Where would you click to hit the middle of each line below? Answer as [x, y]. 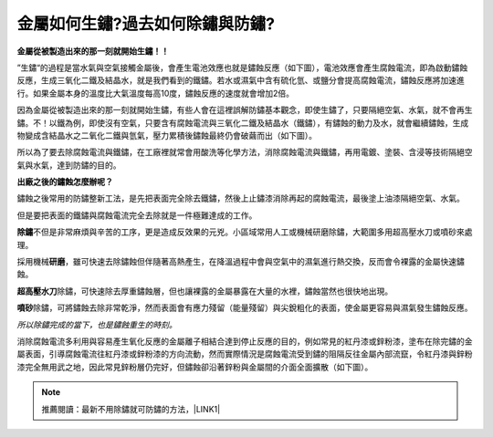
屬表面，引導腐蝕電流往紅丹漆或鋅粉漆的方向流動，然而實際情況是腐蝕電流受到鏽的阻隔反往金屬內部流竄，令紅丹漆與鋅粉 [245, 354]
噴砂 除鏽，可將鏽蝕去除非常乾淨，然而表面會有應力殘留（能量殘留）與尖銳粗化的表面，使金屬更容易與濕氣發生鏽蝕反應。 [245, 308]
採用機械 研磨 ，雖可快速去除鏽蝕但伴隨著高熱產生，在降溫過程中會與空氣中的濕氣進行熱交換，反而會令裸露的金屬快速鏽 [241, 262]
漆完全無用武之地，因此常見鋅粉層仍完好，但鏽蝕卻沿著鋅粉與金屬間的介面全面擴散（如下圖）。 [195, 367]
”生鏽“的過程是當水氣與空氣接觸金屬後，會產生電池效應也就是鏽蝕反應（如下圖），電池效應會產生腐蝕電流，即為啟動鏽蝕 [242, 68]
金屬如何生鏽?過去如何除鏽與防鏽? [146, 24]
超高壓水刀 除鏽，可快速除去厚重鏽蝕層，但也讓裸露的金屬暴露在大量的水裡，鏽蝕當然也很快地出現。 [205, 291]
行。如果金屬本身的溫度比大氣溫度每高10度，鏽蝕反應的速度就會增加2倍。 [156, 93]
